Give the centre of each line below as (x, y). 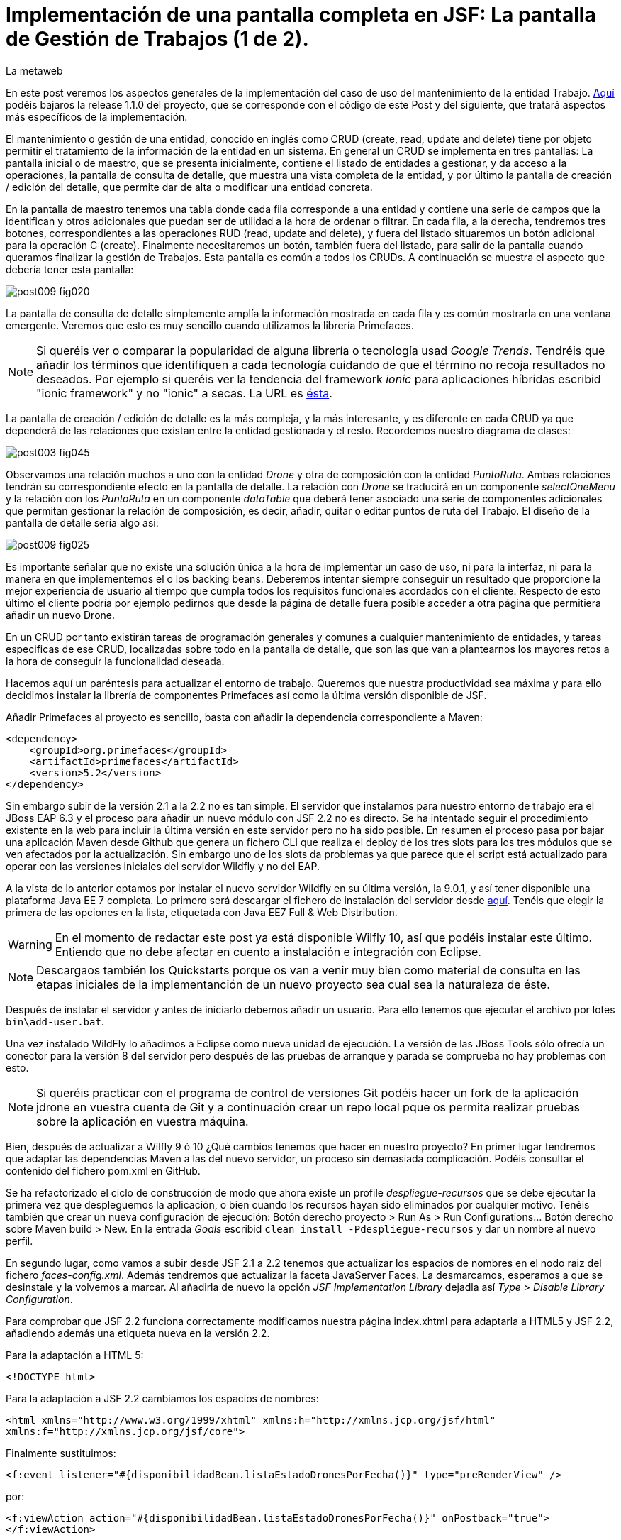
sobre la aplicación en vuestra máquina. (142, 1121)
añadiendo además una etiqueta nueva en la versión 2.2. (138, 1333)
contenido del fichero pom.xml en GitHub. (103, 1170)
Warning (30, 944)
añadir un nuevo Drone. (61, 615)
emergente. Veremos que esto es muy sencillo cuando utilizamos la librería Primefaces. (210, 325)
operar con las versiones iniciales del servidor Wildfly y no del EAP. (163, 866)
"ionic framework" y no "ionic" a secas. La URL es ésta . (184, 393)
